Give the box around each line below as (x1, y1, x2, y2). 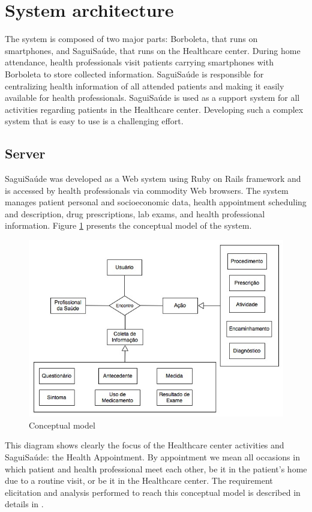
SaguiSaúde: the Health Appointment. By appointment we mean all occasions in (5, 451, 300, 463)
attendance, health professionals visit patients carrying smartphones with (5, 56, 274, 68)
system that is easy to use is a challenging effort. (5, 115, 184, 127)
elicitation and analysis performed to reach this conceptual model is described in (5, 486, 301, 498)
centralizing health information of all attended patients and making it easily (5, 79, 284, 92)
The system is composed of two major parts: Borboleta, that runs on (5, 32, 258, 45)
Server (5, 144, 46, 163)
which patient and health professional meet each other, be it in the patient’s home (5, 462, 307, 475)
